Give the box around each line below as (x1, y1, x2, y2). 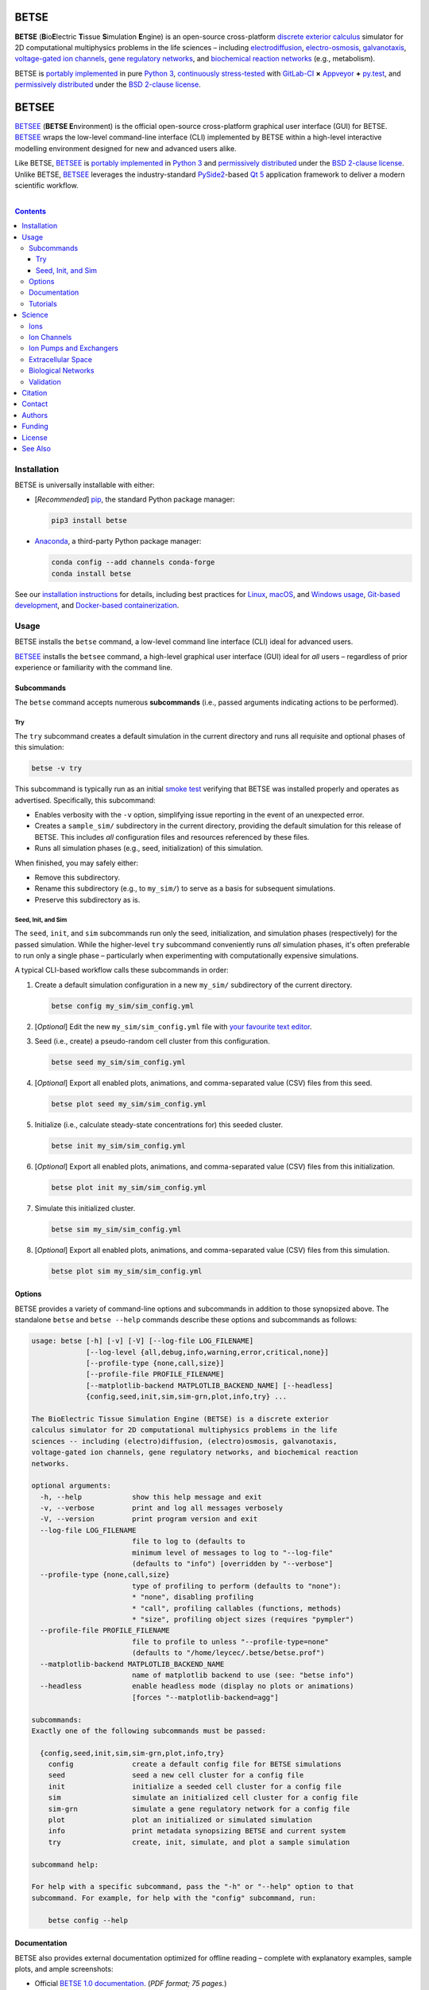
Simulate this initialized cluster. (34, 1203, 136, 1213)
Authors (21, 410, 48, 419)
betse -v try (31, 764, 83, 773)
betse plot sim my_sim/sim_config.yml (51, 1266, 203, 1275)
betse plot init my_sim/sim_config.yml (51, 1183, 207, 1192)
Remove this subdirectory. (34, 872, 121, 882)
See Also (21, 443, 52, 453)
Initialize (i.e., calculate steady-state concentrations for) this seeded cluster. (34, 1119, 284, 1130)
